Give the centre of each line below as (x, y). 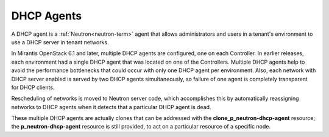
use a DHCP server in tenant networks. (60, 42)
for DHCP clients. (33, 87)
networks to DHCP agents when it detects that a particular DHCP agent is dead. (111, 107)
